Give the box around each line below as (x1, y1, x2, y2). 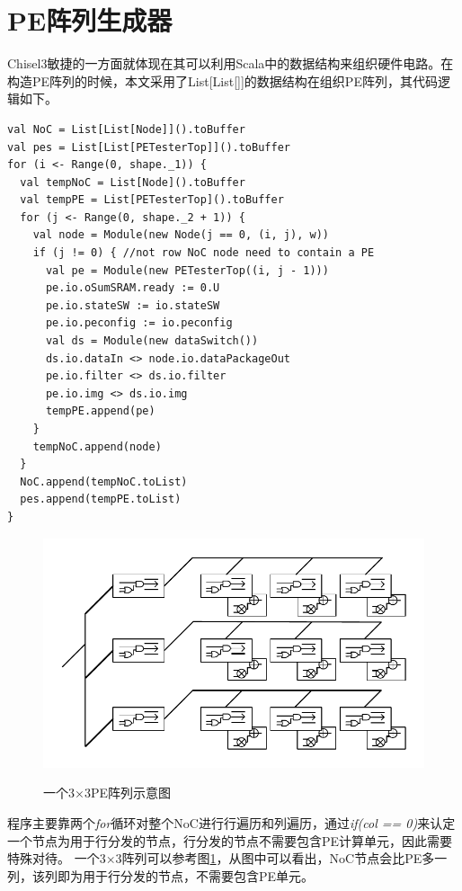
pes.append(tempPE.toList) (20, 493, 182, 506)
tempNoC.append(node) (32, 440, 162, 453)
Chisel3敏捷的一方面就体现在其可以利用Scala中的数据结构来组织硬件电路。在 (7, 54, 454, 73)
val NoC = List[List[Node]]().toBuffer (7, 122, 245, 136)
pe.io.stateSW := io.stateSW (45, 298, 220, 312)
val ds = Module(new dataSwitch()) (45, 334, 259, 348)
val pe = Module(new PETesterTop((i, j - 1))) (45, 263, 329, 277)
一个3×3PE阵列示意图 (43, 783, 171, 802)
